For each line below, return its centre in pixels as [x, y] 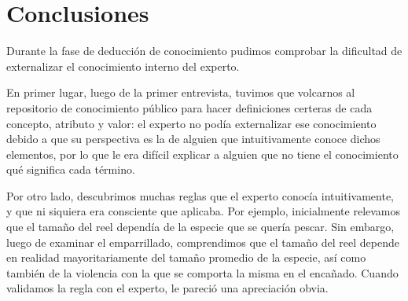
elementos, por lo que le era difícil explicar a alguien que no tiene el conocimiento [202, 154]
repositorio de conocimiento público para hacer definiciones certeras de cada [189, 107]
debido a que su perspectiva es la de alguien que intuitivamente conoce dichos [193, 139]
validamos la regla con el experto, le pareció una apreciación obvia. [167, 288]
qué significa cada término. [71, 169]
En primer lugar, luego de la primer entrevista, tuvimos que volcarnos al [181, 92]
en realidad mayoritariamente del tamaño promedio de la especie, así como [186, 257]
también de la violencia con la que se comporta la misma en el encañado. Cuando [202, 272]
